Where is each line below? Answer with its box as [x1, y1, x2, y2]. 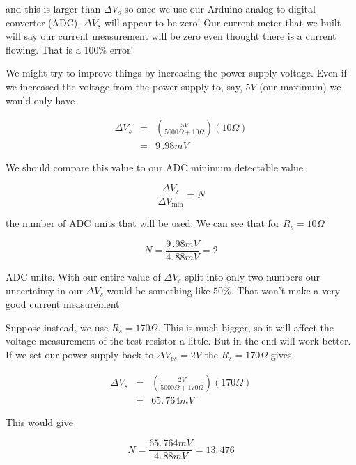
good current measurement [6, 297, 120, 311]
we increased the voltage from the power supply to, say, [6, 79, 242, 93]
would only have [6, 93, 75, 107]
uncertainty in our [6, 283, 83, 297]
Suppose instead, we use [6, 320, 109, 334]
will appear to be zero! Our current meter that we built [104, 15, 341, 29]
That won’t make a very [237, 283, 341, 297]
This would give [6, 415, 73, 429]
